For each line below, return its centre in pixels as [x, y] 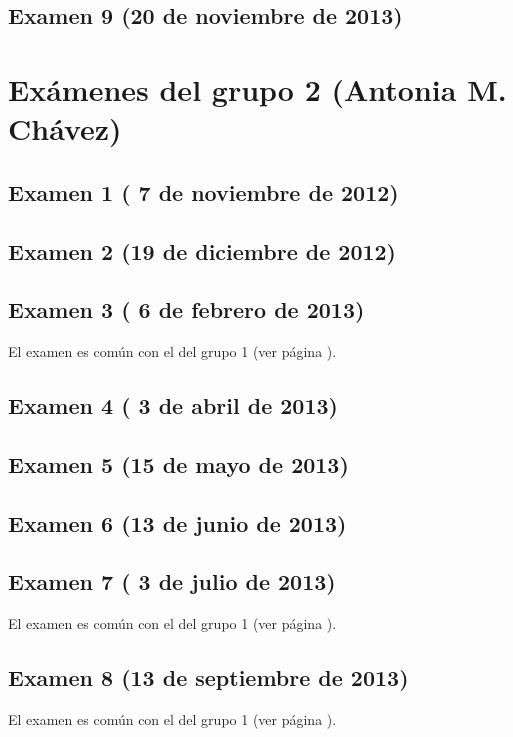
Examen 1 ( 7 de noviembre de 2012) [203, 191]
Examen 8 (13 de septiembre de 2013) [208, 677]
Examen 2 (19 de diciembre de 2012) [202, 250]
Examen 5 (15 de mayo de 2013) [178, 463]
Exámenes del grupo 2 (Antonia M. [257, 88]
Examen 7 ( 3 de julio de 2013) [172, 581]
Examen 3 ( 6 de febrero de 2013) [186, 309]
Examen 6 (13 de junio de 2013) [177, 522]
